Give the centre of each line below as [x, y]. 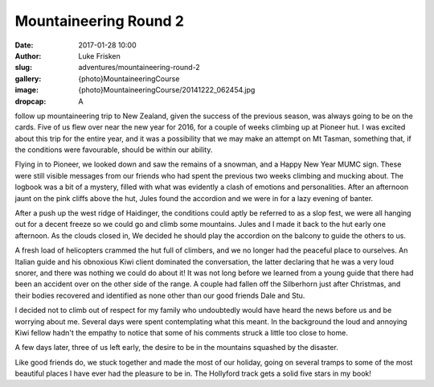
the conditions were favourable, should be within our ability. [114, 150]
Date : [24, 45]
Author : [28, 56]
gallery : [28, 78]
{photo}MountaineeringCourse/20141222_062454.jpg [167, 90]
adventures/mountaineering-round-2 [139, 68]
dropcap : [31, 101]
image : [27, 90]
